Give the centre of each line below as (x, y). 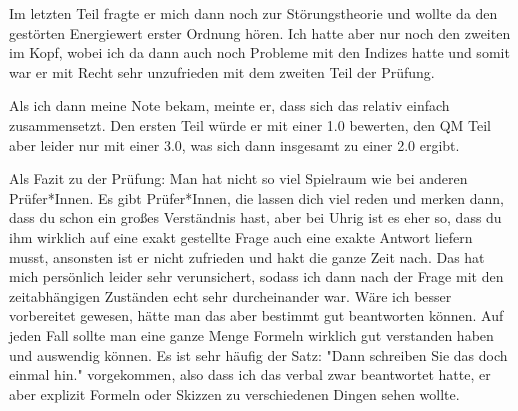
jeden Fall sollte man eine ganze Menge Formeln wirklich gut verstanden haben (251, 334)
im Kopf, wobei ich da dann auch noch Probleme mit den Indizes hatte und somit (259, 52)
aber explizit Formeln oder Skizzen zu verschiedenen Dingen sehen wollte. (234, 393)
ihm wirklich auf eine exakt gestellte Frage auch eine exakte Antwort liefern (241, 236)
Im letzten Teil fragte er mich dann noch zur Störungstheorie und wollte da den (253, 13)
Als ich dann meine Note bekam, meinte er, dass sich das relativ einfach (229, 105)
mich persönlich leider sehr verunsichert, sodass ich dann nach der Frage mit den (256, 276)
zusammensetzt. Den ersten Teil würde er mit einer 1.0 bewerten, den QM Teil (250, 124)
